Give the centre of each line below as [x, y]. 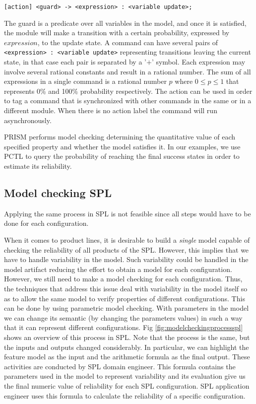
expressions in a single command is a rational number [85, 81]
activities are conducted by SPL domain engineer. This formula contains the [120, 366]
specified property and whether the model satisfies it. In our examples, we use [122, 146]
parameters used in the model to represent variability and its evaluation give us [125, 376]
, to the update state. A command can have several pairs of [128, 42]
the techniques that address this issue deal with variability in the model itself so [126, 288]
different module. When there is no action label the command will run [111, 110]
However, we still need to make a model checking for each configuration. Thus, [123, 279]
